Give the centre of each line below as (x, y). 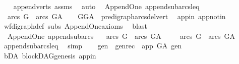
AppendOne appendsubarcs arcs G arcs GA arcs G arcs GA (121, 36)
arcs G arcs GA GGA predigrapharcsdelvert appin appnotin (116, 16)
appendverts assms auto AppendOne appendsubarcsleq (106, 6)
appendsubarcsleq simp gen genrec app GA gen (93, 46)
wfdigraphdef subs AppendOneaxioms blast (75, 26)
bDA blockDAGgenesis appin (50, 55)
